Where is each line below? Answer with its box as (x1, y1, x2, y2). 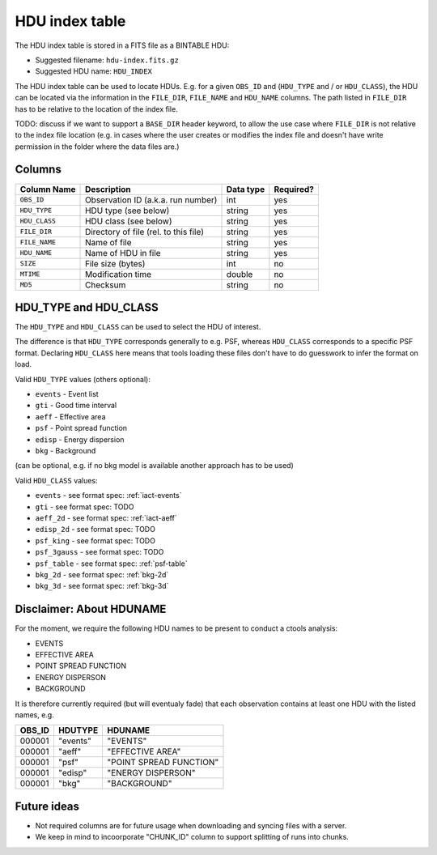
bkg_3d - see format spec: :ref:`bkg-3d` (35, 581, 169, 591)
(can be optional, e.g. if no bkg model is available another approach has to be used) (15, 461, 295, 470)
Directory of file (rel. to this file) (85, 226, 204, 237)
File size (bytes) (85, 257, 146, 269)
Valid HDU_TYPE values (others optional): (15, 374, 151, 384)
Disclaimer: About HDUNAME (15, 602, 167, 616)
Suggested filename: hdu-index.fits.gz (35, 55, 180, 65)
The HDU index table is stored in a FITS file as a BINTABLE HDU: (15, 40, 230, 50)
